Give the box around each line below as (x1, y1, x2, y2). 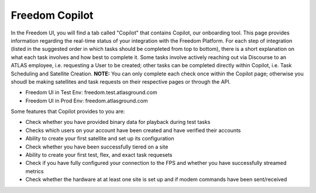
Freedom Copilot (11, 9, 94, 22)
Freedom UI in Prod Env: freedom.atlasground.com (25, 97, 149, 104)
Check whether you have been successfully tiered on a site (25, 143, 169, 150)
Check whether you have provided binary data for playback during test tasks (25, 119, 211, 126)
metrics (25, 167, 44, 175)
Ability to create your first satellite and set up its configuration (25, 135, 174, 142)
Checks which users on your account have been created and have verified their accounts (25, 126, 241, 134)
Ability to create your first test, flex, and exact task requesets (25, 151, 173, 158)
